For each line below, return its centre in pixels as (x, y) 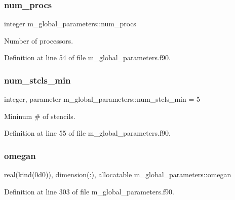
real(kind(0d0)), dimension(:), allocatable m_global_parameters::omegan (118, 174)
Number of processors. (39, 40)
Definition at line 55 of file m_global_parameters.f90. (87, 133)
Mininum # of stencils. (40, 116)
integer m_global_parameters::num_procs (70, 24)
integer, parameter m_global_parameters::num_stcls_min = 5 (102, 99)
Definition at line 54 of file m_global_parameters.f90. (87, 57)
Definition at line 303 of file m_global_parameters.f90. (89, 191)
